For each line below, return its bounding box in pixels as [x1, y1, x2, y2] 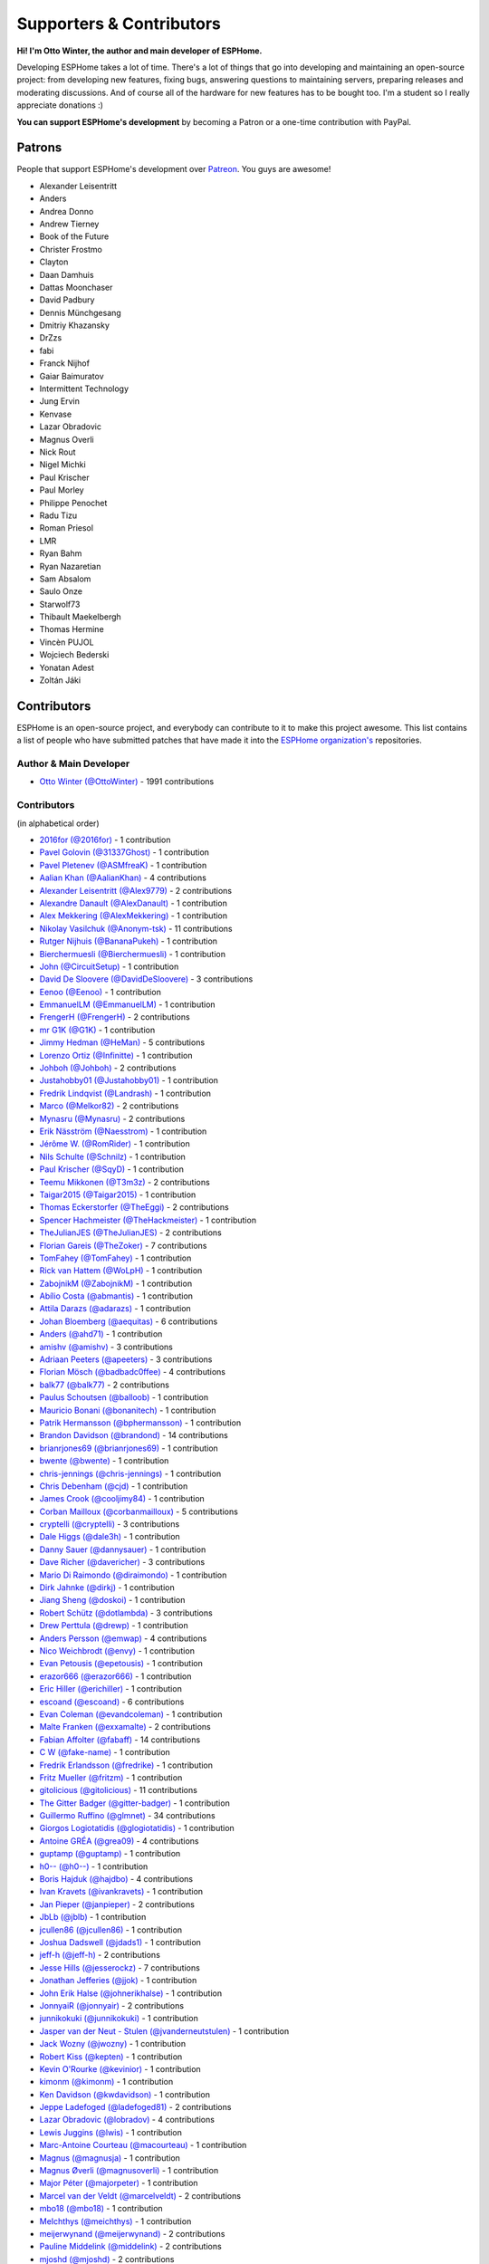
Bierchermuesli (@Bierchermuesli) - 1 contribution [39, 948, 226, 959]
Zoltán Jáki [39, 675, 81, 686]
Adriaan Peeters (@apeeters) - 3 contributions [39, 1354, 213, 1365]
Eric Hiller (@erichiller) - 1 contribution [39, 1684, 183, 1694]
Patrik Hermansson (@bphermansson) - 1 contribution [39, 1417, 242, 1428]
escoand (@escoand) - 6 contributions [39, 1696, 185, 1707]
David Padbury [39, 294, 95, 305]
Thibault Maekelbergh [39, 611, 121, 622]
